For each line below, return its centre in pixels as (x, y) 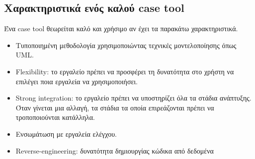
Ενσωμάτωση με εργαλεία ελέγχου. (66, 133)
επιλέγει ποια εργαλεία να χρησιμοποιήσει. (77, 81)
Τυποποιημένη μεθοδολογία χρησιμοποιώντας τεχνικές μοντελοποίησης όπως (126, 45)
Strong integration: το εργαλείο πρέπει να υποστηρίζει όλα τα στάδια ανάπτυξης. (133, 98)
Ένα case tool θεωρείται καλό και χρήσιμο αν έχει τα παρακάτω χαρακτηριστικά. (121, 28)
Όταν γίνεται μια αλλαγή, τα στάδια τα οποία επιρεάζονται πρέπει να (115, 107)
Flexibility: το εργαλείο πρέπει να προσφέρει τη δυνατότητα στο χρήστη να (125, 71)
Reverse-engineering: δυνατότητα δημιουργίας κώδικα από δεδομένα (115, 150)
